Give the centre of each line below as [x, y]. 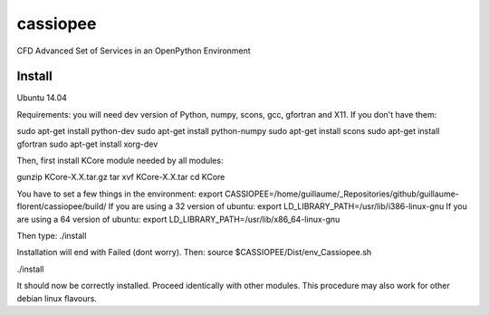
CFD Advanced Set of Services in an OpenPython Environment [134, 51]
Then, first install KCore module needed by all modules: [120, 161]
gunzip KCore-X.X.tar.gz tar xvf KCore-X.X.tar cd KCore [121, 177]
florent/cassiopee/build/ [62, 206]
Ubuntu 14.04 [42, 98]
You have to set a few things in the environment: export [120, 194]
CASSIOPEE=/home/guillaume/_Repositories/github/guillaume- [342, 194]
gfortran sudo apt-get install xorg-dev [87, 144]
